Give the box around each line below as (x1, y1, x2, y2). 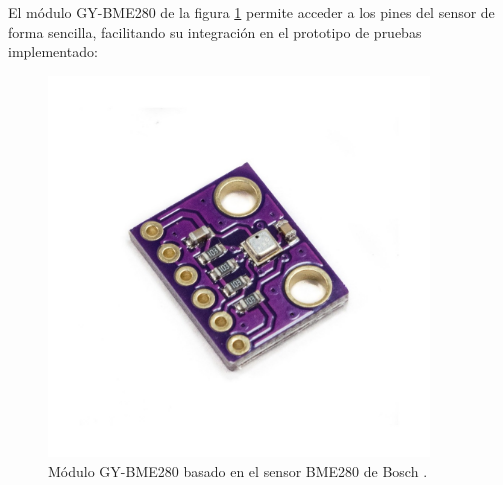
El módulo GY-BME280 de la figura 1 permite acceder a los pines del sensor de (8, 2, 495, 22)
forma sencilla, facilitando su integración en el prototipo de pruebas (8, 21, 422, 42)
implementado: (8, 41, 98, 62)
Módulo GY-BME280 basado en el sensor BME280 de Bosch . (48, 460, 428, 481)
